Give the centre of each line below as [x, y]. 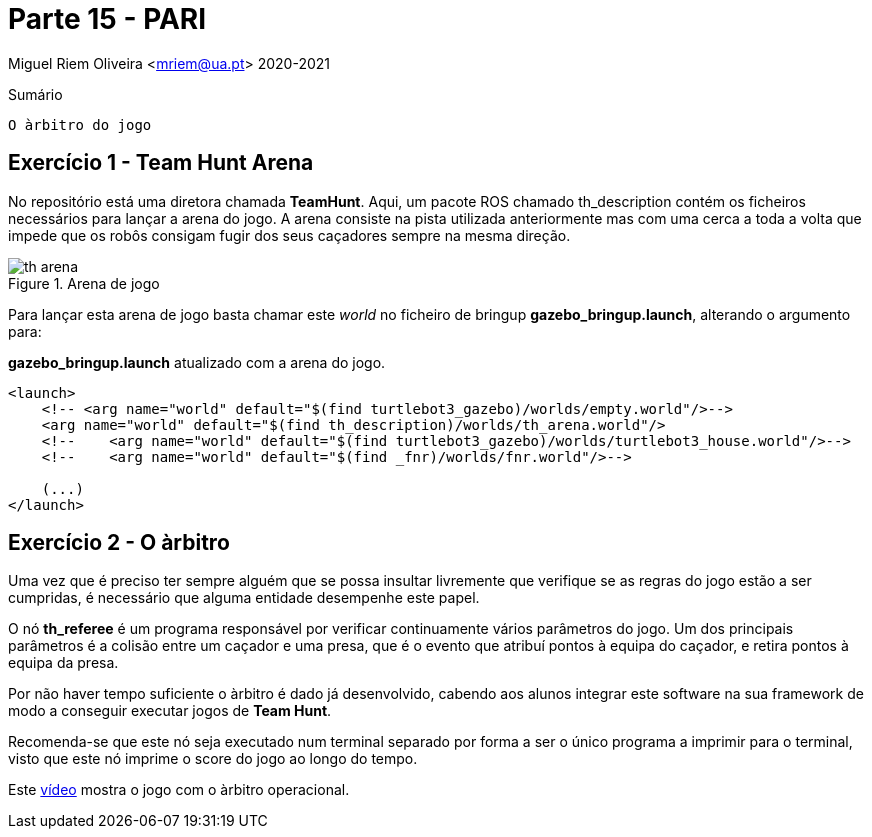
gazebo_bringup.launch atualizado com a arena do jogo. [197, 362]
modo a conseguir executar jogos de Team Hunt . [170, 711]
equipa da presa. [63, 663]
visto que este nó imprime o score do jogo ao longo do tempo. [213, 759]
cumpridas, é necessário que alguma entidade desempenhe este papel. [244, 598]
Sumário [35, 94]
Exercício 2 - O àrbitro [119, 543]
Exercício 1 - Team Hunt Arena [161, 163]
